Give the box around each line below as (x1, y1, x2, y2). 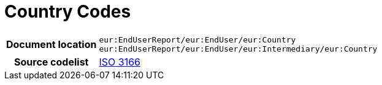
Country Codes (4, 1, 131, 22)
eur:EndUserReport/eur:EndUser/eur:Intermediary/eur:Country (99, 44, 378, 53)
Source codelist (14, 55, 89, 68)
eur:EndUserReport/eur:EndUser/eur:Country (99, 35, 296, 44)
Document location (6, 38, 97, 50)
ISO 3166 (99, 55, 140, 68)
